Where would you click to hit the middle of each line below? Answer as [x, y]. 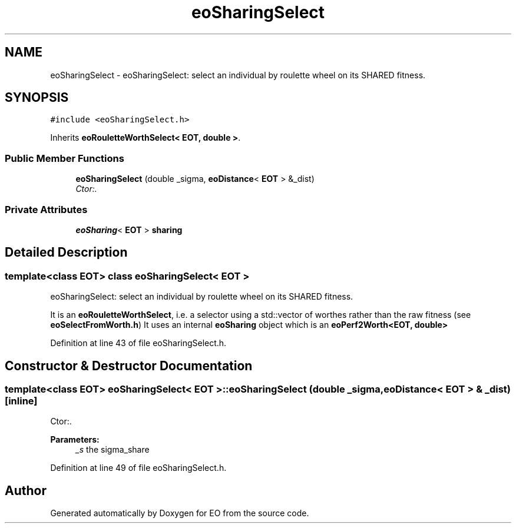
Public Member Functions [64, 158]
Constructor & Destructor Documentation [129, 366]
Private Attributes [46, 209]
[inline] [21, 401]
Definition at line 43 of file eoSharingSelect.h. [138, 343]
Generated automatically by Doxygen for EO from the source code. [180, 513]
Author [26, 490]
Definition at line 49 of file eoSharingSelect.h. [138, 468]
